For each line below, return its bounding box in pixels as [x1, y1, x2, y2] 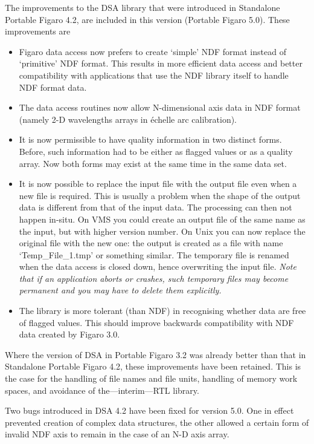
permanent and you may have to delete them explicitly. [19, 284, 222, 296]
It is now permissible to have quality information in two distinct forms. [19, 133, 282, 146]
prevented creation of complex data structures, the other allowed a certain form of [5, 416, 309, 428]
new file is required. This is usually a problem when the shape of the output [19, 189, 301, 201]
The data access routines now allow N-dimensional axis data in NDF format [19, 101, 301, 114]
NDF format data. [19, 80, 87, 93]
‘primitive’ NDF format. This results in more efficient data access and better [19, 57, 303, 70]
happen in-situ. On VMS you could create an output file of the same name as [19, 212, 306, 225]
